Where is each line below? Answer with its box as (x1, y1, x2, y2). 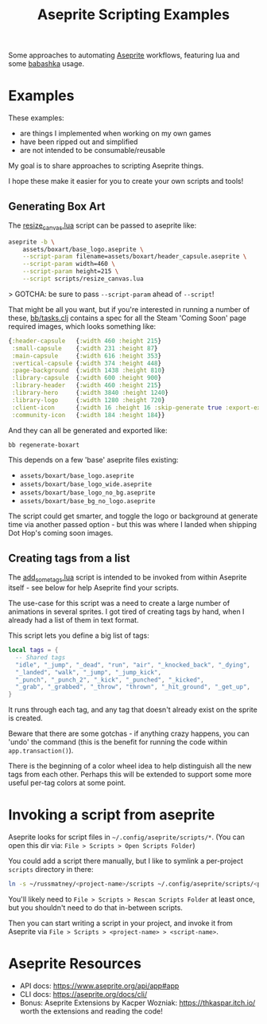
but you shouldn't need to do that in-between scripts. (8, 903, 183, 913)
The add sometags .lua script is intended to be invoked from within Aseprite (8, 573, 247, 584)
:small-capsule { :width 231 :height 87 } (11, 344, 158, 352)
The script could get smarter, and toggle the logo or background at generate (8, 511, 258, 521)
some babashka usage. (8, 59, 85, 68)
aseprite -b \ (8, 237, 56, 246)
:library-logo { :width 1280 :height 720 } (11, 396, 165, 404)
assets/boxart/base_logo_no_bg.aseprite (19, 489, 156, 497)
